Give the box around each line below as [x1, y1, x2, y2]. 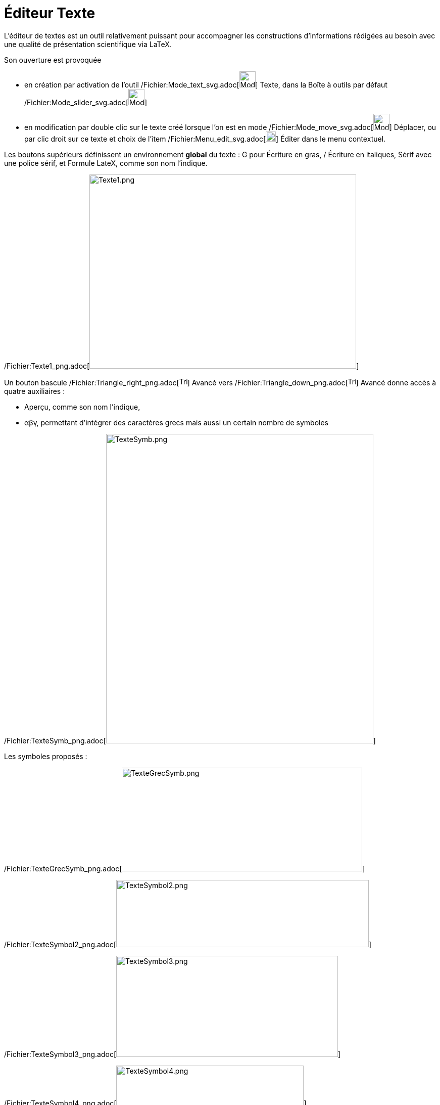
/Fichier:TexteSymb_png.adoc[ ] [4, 736, 376, 745]
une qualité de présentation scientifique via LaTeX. [4, 39, 172, 49]
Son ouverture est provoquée [4, 55, 102, 64]
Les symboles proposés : [4, 752, 87, 761]
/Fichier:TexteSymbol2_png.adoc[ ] [4, 940, 372, 949]
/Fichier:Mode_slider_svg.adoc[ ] [24, 98, 148, 107]
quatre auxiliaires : [4, 386, 65, 395]
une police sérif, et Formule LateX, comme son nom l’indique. [4, 158, 208, 167]
